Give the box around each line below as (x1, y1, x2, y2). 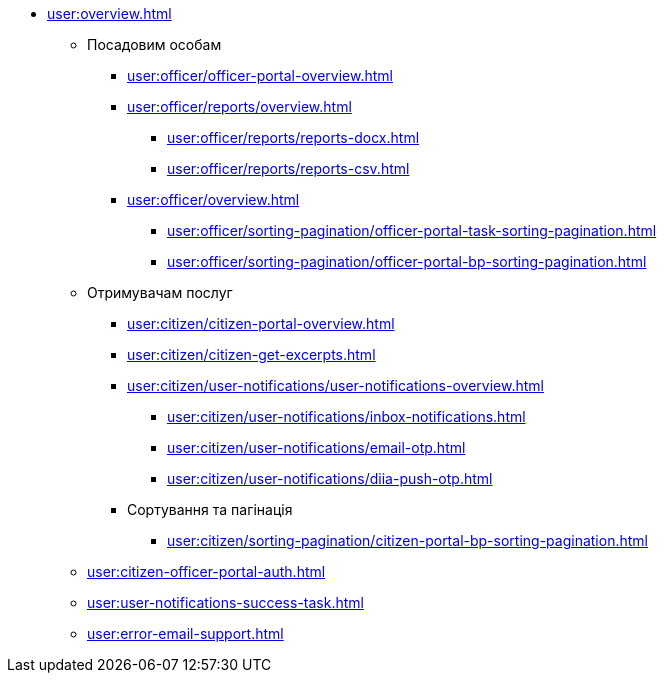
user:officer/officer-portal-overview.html (127, 67, 393, 84)
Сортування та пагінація (127, 501, 293, 518)
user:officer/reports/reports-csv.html (167, 160, 410, 177)
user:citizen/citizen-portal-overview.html (127, 315, 395, 332)
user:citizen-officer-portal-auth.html (87, 563, 326, 580)
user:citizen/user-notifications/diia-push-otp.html (167, 470, 493, 487)
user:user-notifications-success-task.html (87, 594, 364, 611)
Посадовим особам (87, 36, 222, 53)
